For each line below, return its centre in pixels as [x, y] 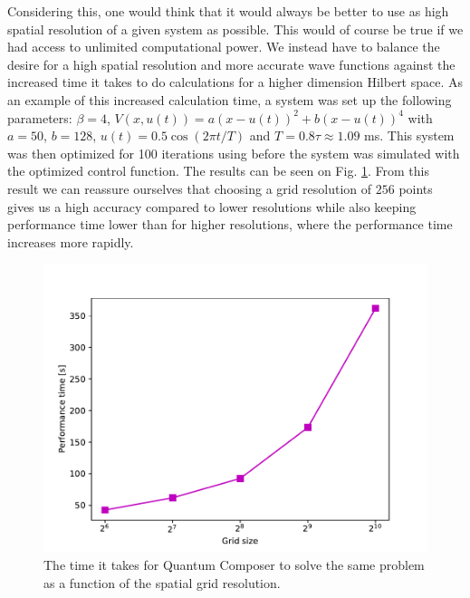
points [416, 188]
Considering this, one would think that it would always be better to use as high [228, 11]
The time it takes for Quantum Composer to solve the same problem [234, 564]
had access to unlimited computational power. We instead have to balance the [224, 47]
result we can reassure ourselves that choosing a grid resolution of [190, 188]
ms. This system [409, 135]
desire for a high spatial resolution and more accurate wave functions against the [231, 64]
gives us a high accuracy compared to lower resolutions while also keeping [212, 206]
